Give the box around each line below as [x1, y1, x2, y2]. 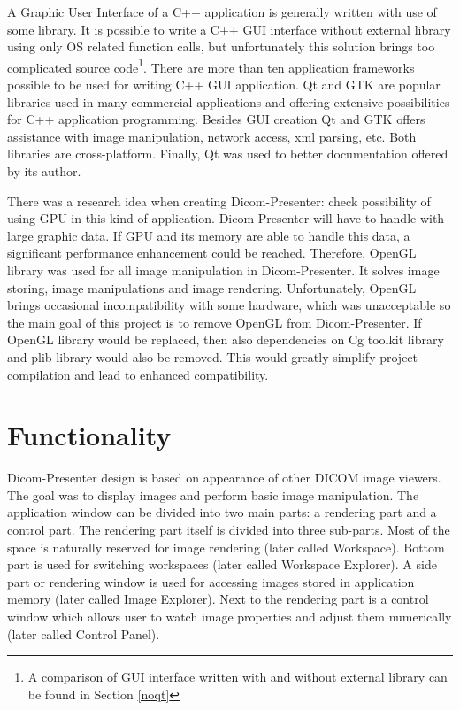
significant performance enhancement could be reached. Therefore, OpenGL [7, 243, 417, 262]
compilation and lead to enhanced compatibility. [7, 365, 269, 383]
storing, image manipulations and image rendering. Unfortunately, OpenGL [7, 278, 417, 297]
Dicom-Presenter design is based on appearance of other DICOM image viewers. [7, 468, 441, 487]
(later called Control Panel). [7, 624, 160, 643]
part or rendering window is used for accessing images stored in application [7, 572, 415, 590]
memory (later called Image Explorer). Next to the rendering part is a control [7, 590, 429, 608]
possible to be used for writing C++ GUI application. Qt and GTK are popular [7, 75, 441, 94]
